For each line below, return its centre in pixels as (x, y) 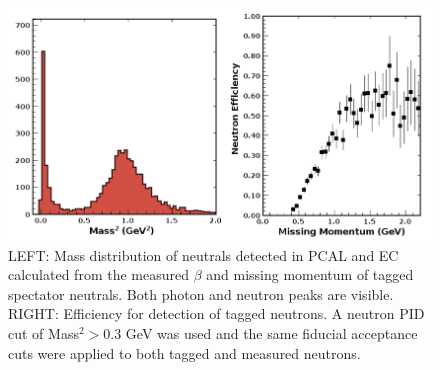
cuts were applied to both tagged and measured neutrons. (184, 352)
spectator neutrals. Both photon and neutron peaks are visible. (201, 293)
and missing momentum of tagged (310, 274)
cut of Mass (43, 332)
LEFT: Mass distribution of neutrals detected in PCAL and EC (203, 254)
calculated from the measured (98, 274)
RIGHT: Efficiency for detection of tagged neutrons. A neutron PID (216, 313)
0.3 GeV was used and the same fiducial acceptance (260, 332)
